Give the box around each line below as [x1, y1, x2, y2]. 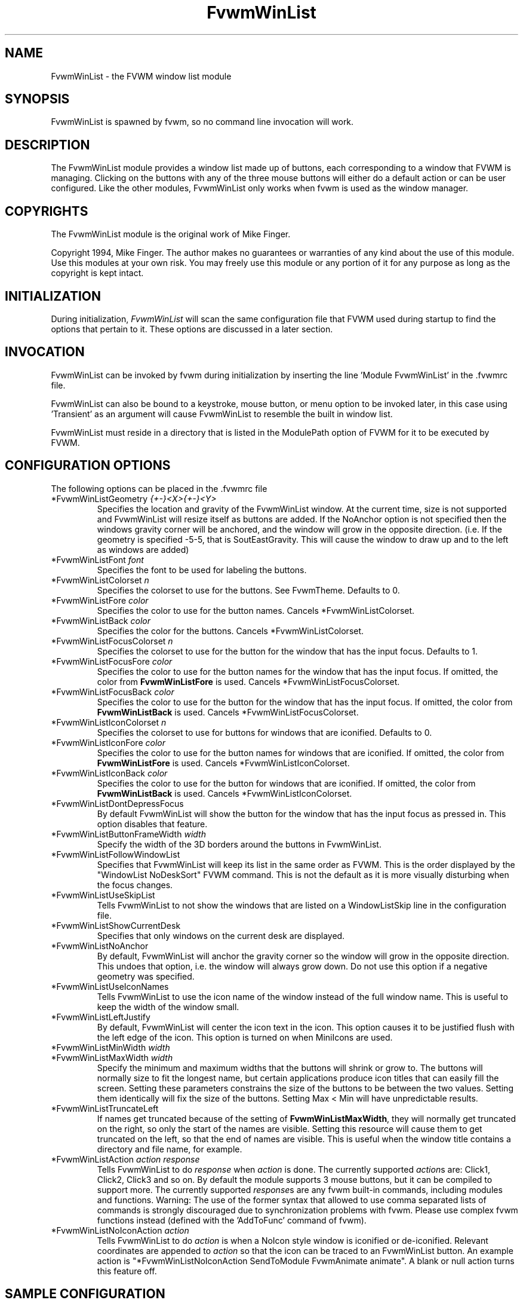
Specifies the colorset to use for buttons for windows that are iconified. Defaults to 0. [97, 727, 432, 738]
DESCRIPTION [5, 137, 90, 152]
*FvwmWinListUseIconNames [51, 981, 169, 992]
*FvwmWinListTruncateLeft [51, 1103, 159, 1114]
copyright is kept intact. [51, 268, 144, 279]
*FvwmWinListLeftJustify [51, 1011, 150, 1022]
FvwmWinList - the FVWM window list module [51, 71, 232, 81]
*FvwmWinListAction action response [51, 1154, 200, 1164]
